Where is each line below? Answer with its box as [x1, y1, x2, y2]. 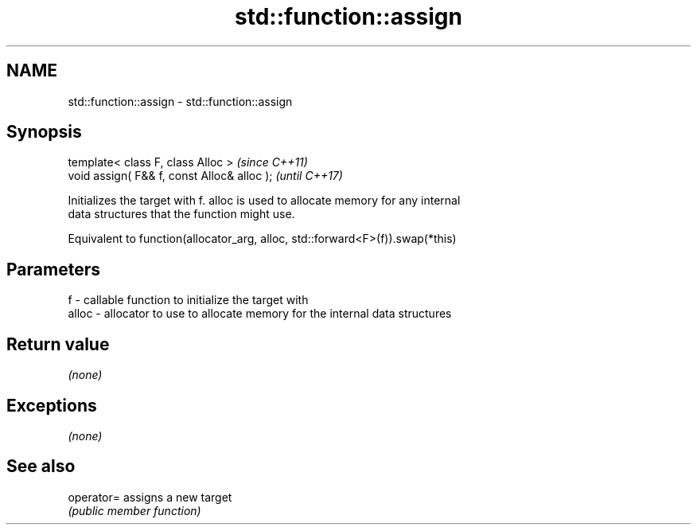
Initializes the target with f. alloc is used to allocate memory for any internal [68, 193, 461, 208]
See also [6, 456, 76, 477]
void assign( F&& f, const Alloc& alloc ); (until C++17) [68, 169, 343, 183]
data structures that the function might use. [68, 207, 295, 221]
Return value [6, 334, 110, 354]
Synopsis [6, 122, 82, 143]
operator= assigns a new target [68, 490, 232, 504]
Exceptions [6, 395, 97, 416]
